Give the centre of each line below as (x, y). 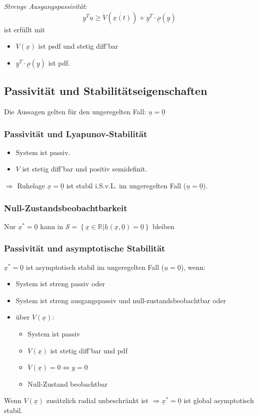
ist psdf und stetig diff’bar (78, 46)
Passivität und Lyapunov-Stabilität (76, 133)
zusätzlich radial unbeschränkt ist (98, 400)
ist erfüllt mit (25, 29)
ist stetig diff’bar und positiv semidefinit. (85, 169)
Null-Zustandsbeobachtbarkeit (66, 208)
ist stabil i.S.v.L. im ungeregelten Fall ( (126, 185)
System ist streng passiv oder (60, 284)
